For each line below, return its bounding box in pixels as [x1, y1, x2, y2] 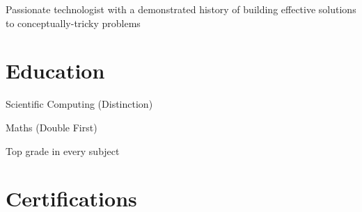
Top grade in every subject [6, 143, 120, 158]
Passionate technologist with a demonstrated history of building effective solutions [6, 2, 356, 16]
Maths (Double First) [6, 120, 97, 134]
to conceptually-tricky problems [6, 15, 141, 30]
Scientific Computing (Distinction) [6, 97, 153, 111]
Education [6, 56, 105, 85]
